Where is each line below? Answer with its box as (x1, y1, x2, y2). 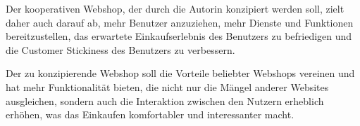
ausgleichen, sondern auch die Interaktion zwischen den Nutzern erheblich (6, 93, 324, 108)
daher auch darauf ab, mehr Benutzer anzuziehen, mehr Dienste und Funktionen (6, 15, 354, 29)
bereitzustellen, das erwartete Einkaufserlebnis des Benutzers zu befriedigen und (6, 29, 352, 43)
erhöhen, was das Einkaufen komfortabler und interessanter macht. (6, 107, 294, 122)
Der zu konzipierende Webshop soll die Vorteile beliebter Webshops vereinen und (6, 66, 355, 80)
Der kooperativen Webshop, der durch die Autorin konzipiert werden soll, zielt (6, 1, 345, 15)
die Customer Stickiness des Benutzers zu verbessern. (6, 42, 235, 57)
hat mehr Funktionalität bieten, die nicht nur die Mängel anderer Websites (6, 79, 329, 94)
